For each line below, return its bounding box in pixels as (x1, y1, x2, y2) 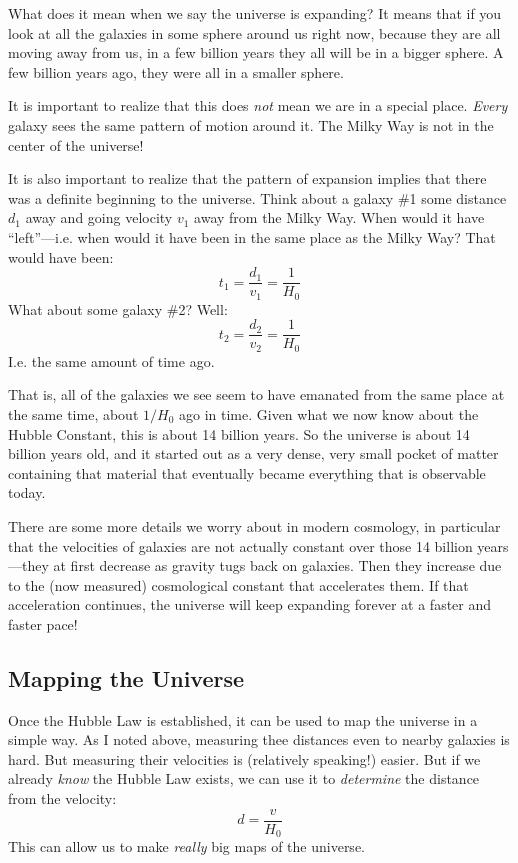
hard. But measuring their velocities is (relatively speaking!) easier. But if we (8, 748, 481, 769)
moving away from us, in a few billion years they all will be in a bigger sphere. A (8, 42, 504, 63)
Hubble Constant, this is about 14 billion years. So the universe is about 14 (8, 423, 470, 444)
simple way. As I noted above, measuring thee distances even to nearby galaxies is (8, 729, 510, 750)
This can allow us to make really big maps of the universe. (8, 836, 365, 857)
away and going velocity (25, 207, 173, 228)
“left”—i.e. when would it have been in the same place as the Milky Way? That (8, 226, 496, 247)
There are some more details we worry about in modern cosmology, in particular (8, 515, 501, 536)
